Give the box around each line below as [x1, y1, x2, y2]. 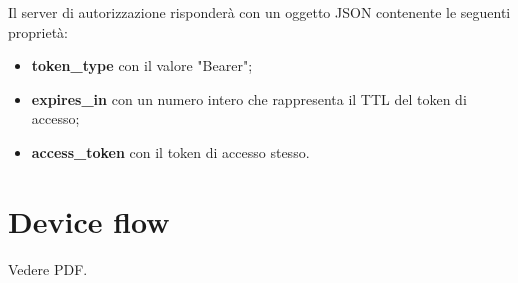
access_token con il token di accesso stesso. [31, 141, 310, 162]
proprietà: [8, 21, 68, 42]
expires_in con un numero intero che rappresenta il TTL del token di [31, 88, 467, 109]
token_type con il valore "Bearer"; [31, 55, 253, 76]
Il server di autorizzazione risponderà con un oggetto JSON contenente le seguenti [8, 2, 511, 22]
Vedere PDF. [8, 258, 88, 279]
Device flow [8, 200, 170, 241]
